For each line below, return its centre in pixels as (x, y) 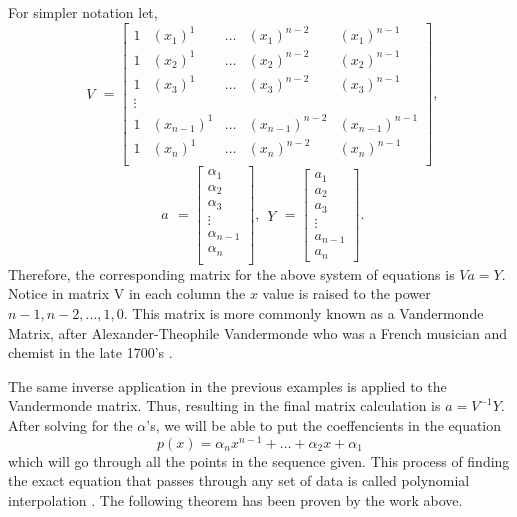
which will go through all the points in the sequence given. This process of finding (259, 460)
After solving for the (70, 424)
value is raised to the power (346, 293)
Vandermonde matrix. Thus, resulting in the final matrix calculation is (224, 405)
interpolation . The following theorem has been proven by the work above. (235, 499)
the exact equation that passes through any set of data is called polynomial (239, 480)
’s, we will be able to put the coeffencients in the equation (324, 424)
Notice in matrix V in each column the (127, 293)
